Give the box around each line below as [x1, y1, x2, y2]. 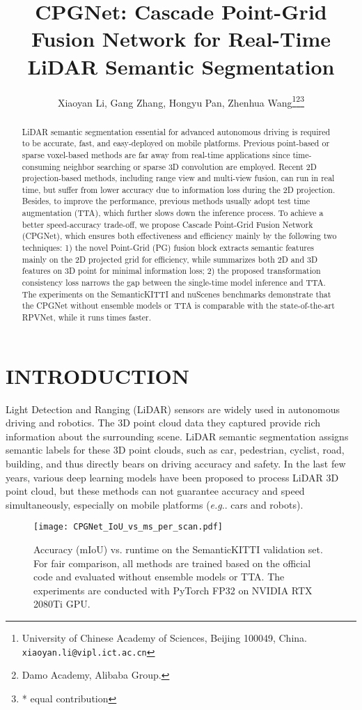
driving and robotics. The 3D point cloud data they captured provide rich [6, 415, 321, 430]
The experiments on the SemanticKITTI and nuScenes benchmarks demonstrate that [22, 288, 331, 300]
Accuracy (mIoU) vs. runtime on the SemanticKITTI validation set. [33, 542, 323, 557]
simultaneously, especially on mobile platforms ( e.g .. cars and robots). [6, 497, 304, 511]
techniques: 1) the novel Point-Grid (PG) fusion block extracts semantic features [22, 242, 314, 254]
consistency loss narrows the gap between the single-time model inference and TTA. [22, 277, 326, 288]
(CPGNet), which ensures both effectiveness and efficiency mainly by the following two [22, 230, 337, 242]
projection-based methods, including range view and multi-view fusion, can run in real [22, 172, 335, 184]
